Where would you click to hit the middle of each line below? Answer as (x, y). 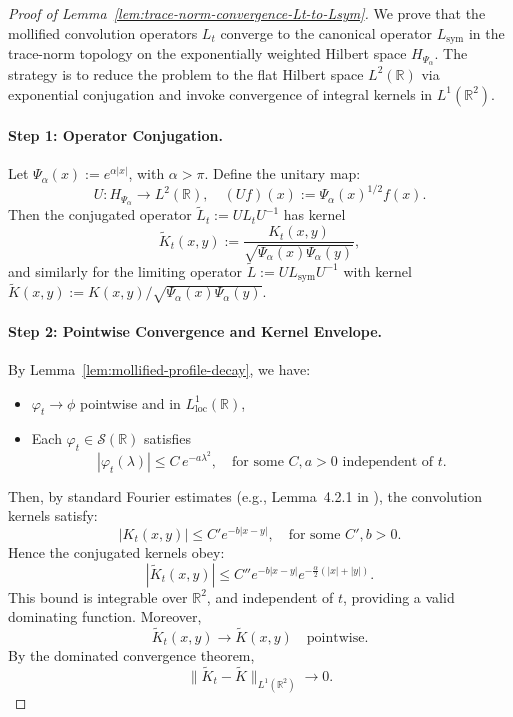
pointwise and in (130, 402)
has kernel (314, 214)
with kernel (377, 270)
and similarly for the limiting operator (125, 270)
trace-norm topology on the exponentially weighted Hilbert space (207, 53)
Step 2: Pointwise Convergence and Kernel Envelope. (195, 330)
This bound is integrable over (98, 596)
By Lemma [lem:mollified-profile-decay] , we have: (159, 368)
